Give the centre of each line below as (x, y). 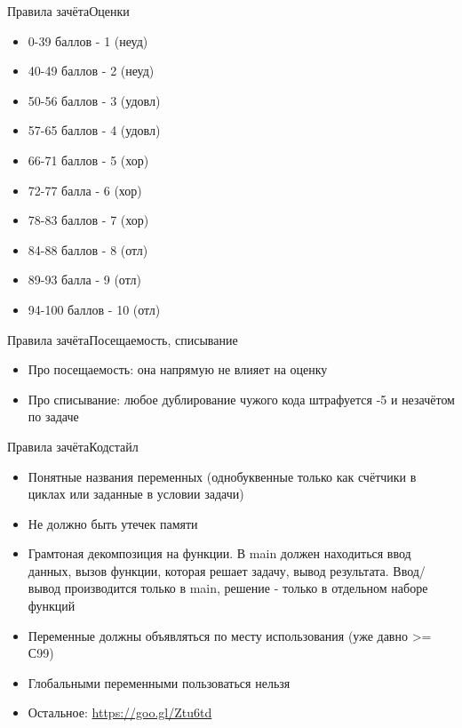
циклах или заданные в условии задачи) (136, 494)
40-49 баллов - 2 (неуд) (91, 71)
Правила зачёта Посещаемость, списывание (123, 339)
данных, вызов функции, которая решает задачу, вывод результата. (208, 570)
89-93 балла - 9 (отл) (84, 280)
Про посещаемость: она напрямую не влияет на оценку (178, 369)
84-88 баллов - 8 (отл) (88, 249)
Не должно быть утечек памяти (113, 523)
